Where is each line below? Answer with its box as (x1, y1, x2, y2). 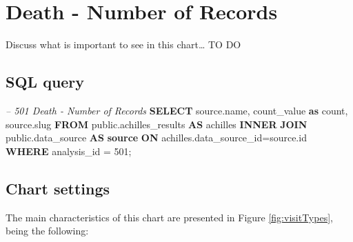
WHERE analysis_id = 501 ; (6, 143, 132, 158)
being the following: (6, 223, 89, 238)
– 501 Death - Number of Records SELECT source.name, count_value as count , (6, 103, 348, 117)
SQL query (6, 71, 85, 92)
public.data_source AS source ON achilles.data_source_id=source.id (6, 130, 307, 145)
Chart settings (6, 177, 110, 199)
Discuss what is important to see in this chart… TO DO (6, 37, 241, 52)
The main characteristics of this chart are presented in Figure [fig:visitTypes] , (6, 210, 333, 224)
